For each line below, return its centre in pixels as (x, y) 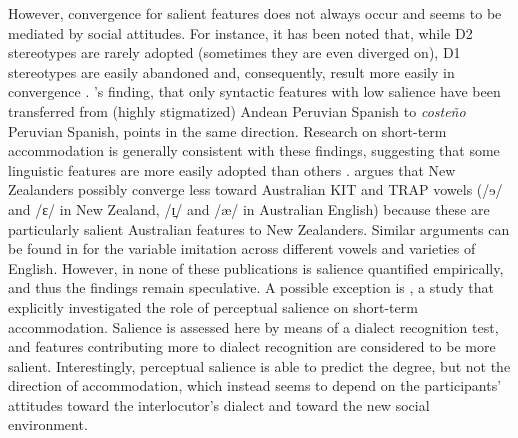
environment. (48, 424)
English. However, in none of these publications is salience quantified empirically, (256, 267)
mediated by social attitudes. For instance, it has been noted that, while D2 (240, 32)
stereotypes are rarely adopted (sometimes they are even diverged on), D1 (234, 52)
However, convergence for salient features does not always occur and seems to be (255, 13)
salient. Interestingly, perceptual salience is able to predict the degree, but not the (259, 365)
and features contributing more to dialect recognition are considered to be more (252, 346)
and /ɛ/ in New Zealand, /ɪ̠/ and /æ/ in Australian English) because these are (249, 208)
